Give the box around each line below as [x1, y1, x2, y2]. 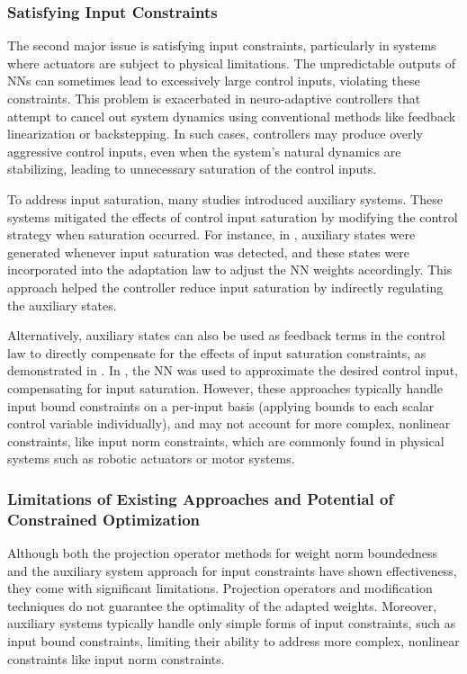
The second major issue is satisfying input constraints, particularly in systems [7, 36, 436, 55]
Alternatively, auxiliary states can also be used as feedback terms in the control [7, 326, 445, 345]
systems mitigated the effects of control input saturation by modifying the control [7, 207, 458, 226]
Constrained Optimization [7, 508, 201, 530]
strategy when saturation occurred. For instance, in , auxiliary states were [7, 225, 416, 244]
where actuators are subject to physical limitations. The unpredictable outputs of [7, 53, 455, 72]
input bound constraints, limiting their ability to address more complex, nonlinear [7, 631, 460, 650]
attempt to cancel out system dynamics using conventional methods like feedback [7, 106, 456, 125]
